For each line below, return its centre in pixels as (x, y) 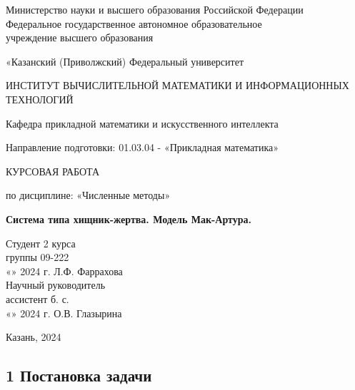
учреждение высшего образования (80, 37)
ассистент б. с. (37, 298)
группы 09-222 (37, 257)
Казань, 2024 (34, 337)
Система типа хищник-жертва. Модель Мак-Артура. (129, 219)
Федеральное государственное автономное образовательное (134, 23)
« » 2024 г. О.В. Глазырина (64, 313)
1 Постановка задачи (79, 375)
